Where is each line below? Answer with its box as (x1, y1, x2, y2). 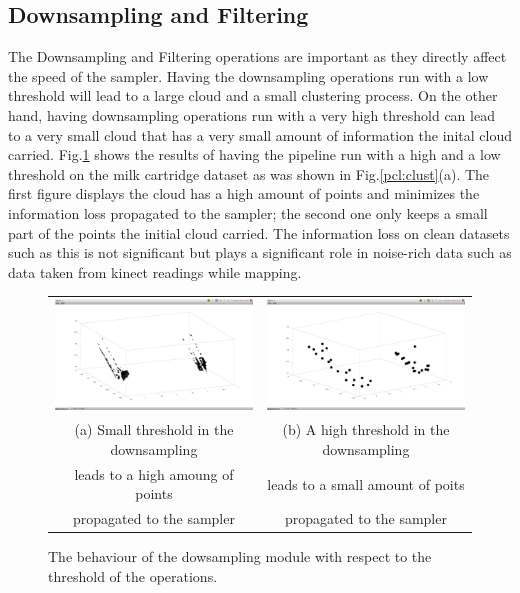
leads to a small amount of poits (267, 473, 465, 494)
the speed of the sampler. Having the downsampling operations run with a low (8, 65, 489, 86)
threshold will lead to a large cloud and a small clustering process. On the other (8, 85, 498, 106)
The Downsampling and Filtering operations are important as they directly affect (8, 46, 507, 67)
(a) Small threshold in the (74, 419, 234, 440)
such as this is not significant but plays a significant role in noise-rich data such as (8, 242, 512, 263)
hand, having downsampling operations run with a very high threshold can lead (8, 104, 495, 125)
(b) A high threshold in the (282, 419, 450, 440)
